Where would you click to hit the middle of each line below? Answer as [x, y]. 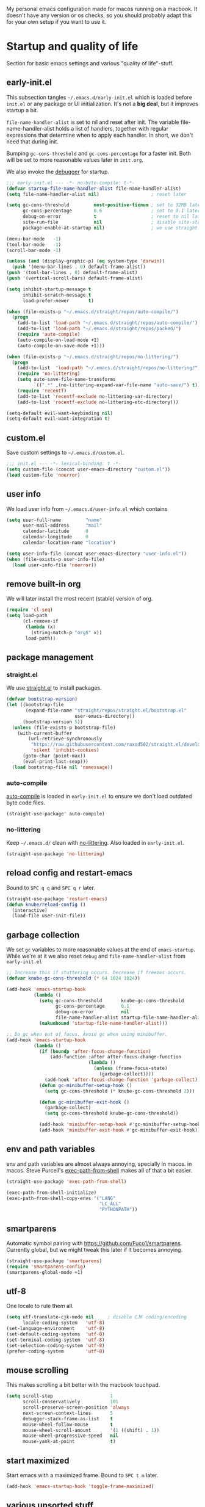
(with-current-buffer [45, 733]
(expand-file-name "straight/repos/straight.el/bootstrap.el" [106, 710]
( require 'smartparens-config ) [46, 1267]
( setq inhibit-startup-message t [49, 289]
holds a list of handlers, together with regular [112, 128]
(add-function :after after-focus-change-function [116, 1057]
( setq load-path [27, 616]
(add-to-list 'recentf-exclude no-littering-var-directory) [95, 396]
